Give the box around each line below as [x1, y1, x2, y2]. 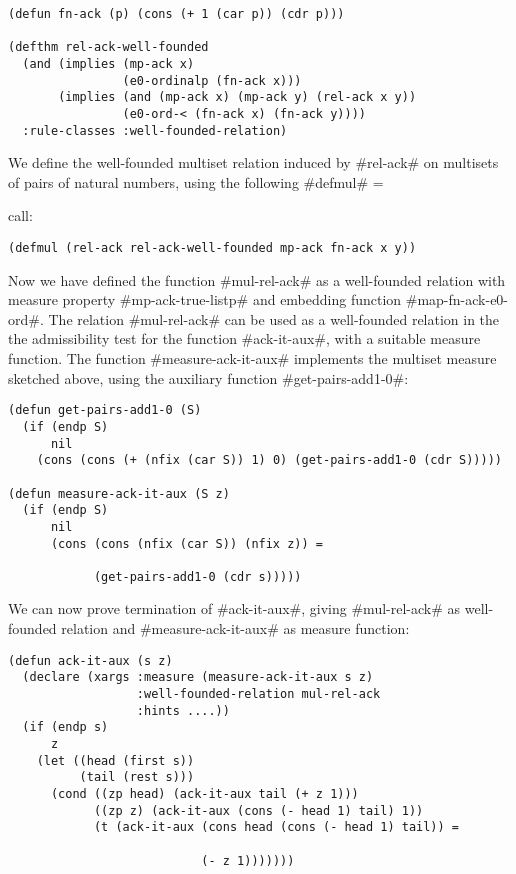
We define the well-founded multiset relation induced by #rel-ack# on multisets [8, 152, 499, 173]
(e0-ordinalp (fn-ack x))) [122, 73, 302, 88]
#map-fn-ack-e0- [405, 289, 509, 310]
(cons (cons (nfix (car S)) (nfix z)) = [50, 536, 323, 551]
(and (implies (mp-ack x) [22, 56, 195, 71]
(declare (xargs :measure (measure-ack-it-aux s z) [22, 670, 374, 685]
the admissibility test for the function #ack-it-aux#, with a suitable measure [8, 328, 481, 349]
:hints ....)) [136, 703, 230, 718]
